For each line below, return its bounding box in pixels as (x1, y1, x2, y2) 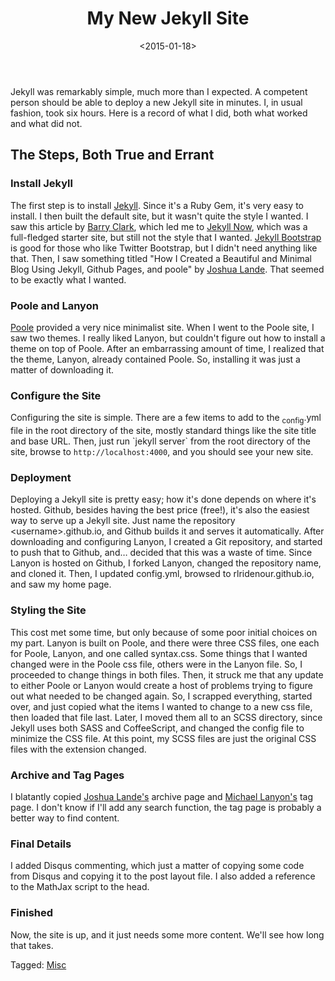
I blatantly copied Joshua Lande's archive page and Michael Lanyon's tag (10, 790, 313, 802)
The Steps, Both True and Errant (10, 147, 215, 164)
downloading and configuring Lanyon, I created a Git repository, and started (10, 536, 323, 548)
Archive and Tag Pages (10, 768, 125, 782)
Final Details (10, 837, 72, 851)
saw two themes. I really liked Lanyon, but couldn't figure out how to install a (10, 332, 326, 344)
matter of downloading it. (10, 363, 115, 376)
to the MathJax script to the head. (10, 881, 150, 893)
